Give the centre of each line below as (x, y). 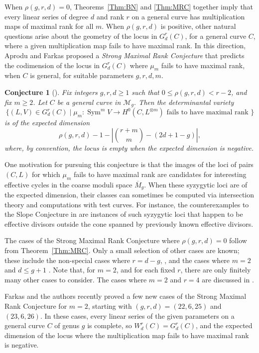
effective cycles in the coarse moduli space (68, 184)
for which (46, 174)
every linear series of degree (47, 16)
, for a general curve (216, 36)
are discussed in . (228, 279)
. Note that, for (72, 270)
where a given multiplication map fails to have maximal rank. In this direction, (125, 45)
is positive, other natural (198, 26)
